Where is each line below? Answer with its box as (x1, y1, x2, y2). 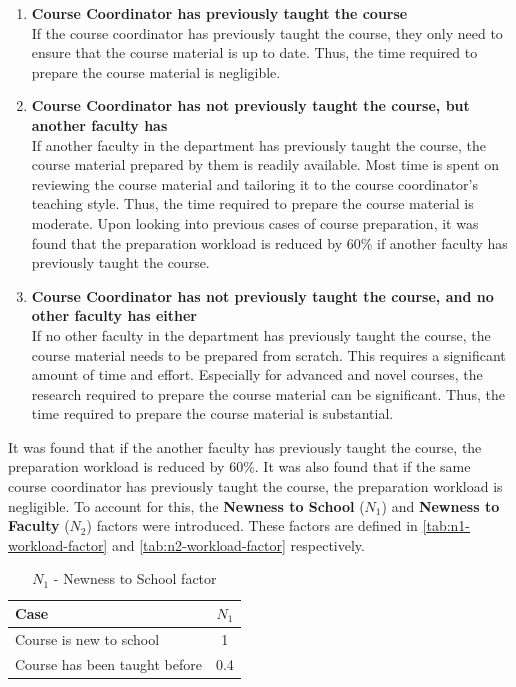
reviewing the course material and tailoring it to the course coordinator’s (31, 173, 478, 194)
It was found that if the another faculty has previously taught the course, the (8, 436, 482, 457)
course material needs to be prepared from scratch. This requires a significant (31, 344, 506, 365)
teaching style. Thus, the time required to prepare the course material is (31, 193, 474, 214)
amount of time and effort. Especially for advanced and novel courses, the (31, 364, 483, 385)
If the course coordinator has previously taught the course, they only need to (31, 22, 503, 43)
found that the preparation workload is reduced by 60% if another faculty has (31, 232, 508, 253)
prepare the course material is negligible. (31, 61, 281, 82)
